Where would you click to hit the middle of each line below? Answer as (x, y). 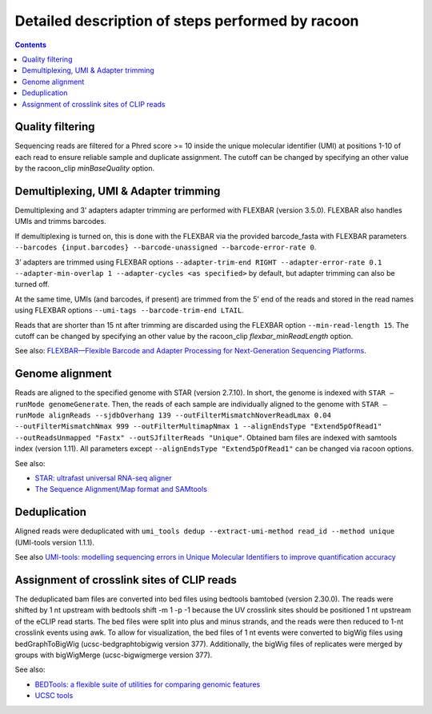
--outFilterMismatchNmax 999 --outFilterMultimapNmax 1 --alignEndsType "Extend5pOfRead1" (198, 427)
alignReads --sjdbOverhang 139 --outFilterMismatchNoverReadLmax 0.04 (190, 415)
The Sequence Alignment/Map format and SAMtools (121, 489)
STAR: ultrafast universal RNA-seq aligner (103, 478)
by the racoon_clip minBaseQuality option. (85, 169)
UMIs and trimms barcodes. (61, 221)
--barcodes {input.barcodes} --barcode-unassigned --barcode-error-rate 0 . (166, 247)
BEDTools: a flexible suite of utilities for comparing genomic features (148, 684)
